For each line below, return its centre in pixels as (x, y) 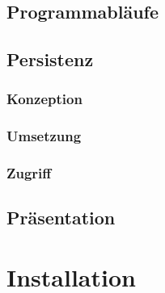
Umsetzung (44, 136)
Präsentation (61, 218)
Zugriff (29, 173)
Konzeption (44, 99)
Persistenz (50, 59)
